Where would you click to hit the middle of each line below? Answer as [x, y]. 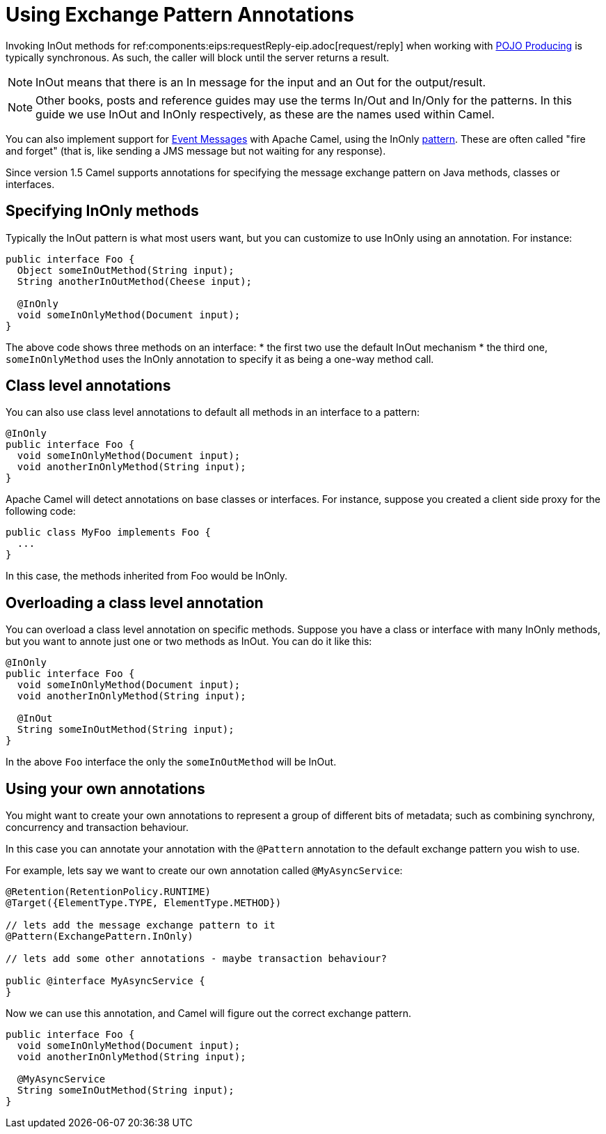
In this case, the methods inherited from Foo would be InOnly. [147, 576]
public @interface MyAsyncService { [105, 981]
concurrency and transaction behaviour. [97, 828]
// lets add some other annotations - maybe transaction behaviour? [196, 959]
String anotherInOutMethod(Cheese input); [135, 281]
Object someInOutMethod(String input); [126, 270]
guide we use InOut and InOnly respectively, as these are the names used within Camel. [265, 114]
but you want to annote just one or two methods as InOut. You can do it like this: [189, 642]
